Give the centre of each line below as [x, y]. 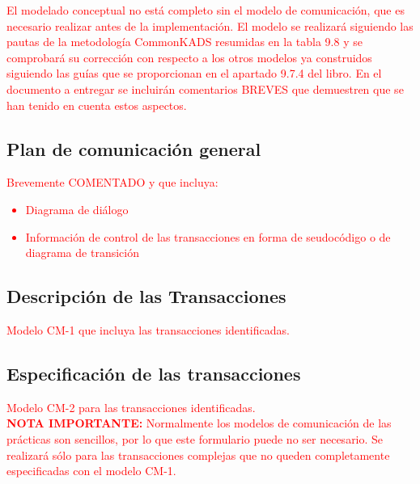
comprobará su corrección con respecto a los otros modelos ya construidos [189, 57]
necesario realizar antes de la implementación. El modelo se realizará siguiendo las [210, 25]
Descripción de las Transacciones [146, 296]
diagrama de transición [82, 253]
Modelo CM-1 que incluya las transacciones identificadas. [148, 329]
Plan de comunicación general [134, 148]
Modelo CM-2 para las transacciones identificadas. [131, 407]
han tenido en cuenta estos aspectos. [97, 105]
